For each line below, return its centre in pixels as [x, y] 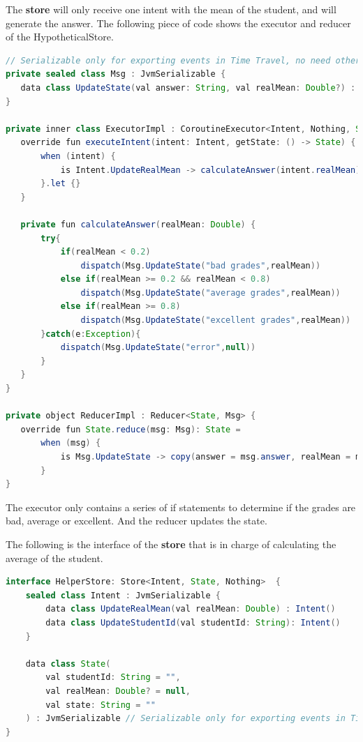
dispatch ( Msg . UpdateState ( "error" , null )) [158, 348]
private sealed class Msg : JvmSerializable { [116, 74]
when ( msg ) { [71, 443]
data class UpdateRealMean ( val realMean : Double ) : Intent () [191, 609]
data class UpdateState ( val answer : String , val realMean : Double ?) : [188, 88]
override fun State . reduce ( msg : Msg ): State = [131, 429]
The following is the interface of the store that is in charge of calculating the [171, 544]
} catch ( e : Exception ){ [91, 334]
